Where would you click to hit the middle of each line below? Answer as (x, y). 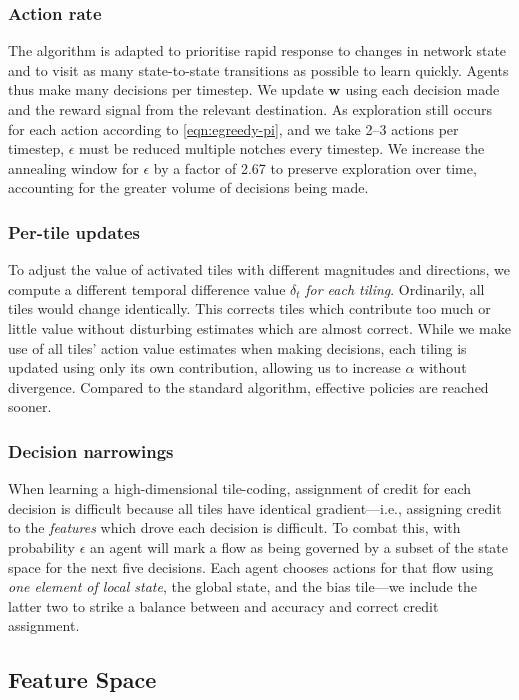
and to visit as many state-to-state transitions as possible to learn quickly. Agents (258, 69)
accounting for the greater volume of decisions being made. (188, 187)
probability (41, 546)
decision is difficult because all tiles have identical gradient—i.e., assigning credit (255, 507)
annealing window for (73, 167)
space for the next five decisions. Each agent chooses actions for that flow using (251, 566)
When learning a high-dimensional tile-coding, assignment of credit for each (240, 488)
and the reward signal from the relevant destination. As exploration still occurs (250, 109)
